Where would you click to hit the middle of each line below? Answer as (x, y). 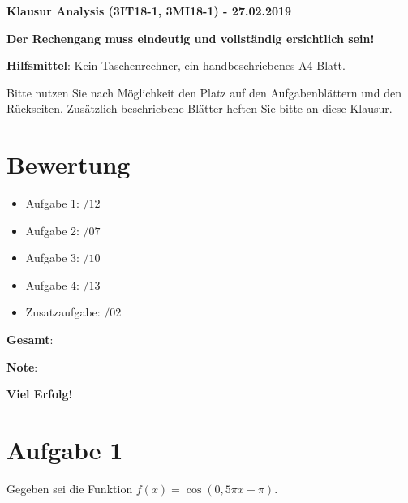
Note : (22, 366)
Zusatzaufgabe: (63, 312)
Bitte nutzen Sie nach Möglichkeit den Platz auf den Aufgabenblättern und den (204, 92)
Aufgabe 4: (52, 284)
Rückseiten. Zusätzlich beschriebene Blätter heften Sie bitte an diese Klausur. (200, 108)
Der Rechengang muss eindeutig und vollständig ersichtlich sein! (191, 38)
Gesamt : (30, 340)
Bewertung (69, 164)
